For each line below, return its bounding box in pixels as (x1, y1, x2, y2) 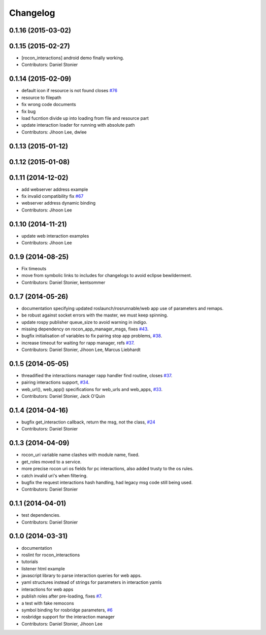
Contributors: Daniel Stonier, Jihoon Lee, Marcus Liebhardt (21, 347, 141, 353)
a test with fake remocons (21, 600, 74, 606)
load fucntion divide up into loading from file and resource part (21, 115, 149, 121)
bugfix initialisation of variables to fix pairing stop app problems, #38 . (21, 333, 163, 339)
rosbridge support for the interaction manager (21, 614, 115, 620)
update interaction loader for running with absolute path (21, 122, 135, 128)
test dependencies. (21, 512, 61, 518)
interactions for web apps (21, 586, 74, 592)
